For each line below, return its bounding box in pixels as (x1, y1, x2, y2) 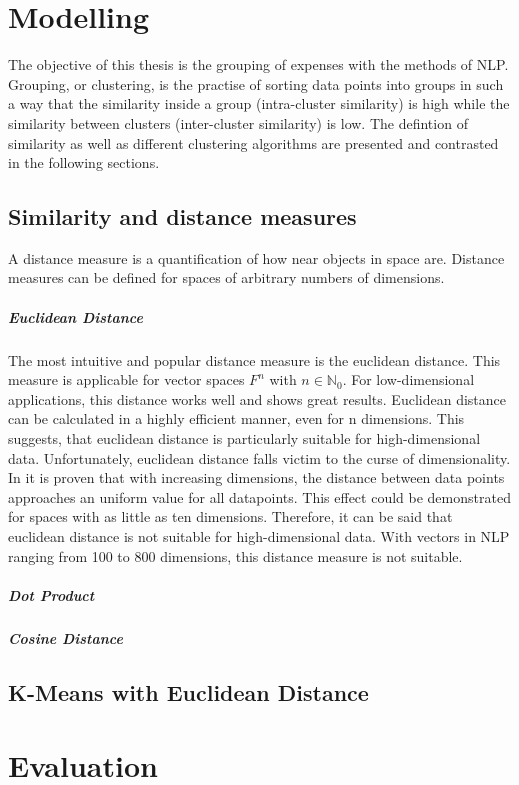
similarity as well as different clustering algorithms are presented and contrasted (8, 132, 499, 153)
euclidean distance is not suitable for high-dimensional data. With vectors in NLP (8, 525, 510, 546)
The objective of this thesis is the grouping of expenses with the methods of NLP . (8, 54, 509, 75)
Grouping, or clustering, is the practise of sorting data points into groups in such (8, 73, 504, 94)
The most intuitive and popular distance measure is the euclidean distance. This (8, 349, 501, 370)
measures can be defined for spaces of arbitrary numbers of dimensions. (8, 267, 445, 288)
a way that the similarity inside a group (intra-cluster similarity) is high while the (8, 93, 510, 114)
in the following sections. (8, 152, 160, 173)
